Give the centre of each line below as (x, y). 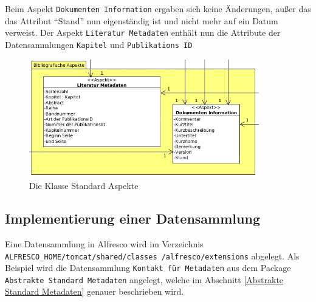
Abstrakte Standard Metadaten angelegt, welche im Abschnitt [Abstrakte (144, 279)
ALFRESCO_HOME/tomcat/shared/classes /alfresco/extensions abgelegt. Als (152, 256)
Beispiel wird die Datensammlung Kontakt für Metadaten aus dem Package (148, 268)
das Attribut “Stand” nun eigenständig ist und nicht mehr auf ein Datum (142, 20)
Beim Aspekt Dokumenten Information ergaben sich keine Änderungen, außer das (158, 9)
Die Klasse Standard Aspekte (84, 186)
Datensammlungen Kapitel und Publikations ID (99, 44)
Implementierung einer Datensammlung (132, 218)
